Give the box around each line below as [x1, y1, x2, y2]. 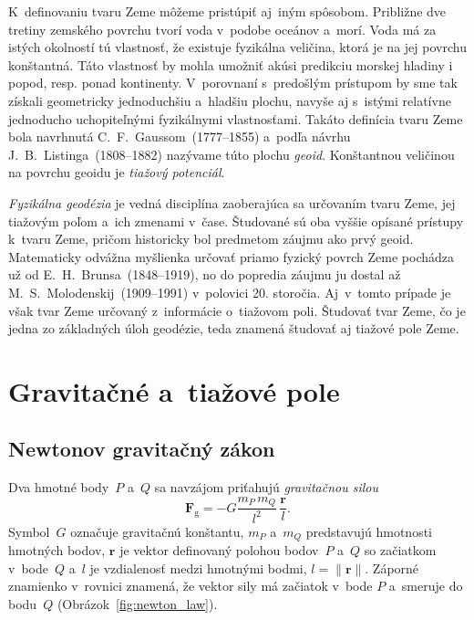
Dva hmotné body [8, 478, 109, 497]
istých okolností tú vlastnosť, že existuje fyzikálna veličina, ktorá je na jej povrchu [8, 37, 467, 57]
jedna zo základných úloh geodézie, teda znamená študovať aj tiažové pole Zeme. [8, 319, 459, 338]
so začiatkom [364, 541, 437, 560]
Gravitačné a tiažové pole [8, 372, 340, 409]
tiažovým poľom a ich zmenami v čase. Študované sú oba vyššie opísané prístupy [8, 211, 464, 230]
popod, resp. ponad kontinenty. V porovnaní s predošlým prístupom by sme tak [8, 73, 458, 92]
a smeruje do [388, 576, 463, 595]
